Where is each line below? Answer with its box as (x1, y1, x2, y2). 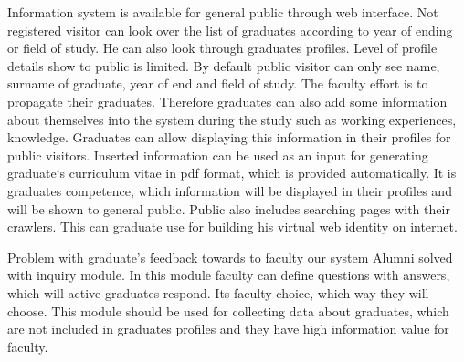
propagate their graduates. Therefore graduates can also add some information (7, 91, 448, 110)
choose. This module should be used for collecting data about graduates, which (7, 301, 449, 320)
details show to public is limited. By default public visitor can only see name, (7, 56, 440, 75)
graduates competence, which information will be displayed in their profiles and (7, 181, 452, 200)
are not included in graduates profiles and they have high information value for (7, 319, 449, 338)
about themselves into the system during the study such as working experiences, (7, 109, 457, 129)
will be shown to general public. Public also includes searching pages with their (7, 199, 450, 218)
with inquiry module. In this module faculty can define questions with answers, (7, 265, 450, 284)
